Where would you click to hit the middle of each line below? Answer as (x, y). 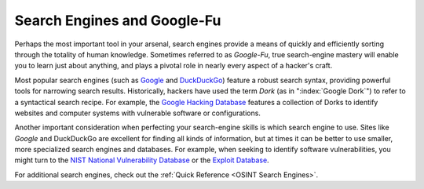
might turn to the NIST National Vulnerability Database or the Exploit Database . (142, 160)
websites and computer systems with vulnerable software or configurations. (137, 113)
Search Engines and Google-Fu (118, 20)
